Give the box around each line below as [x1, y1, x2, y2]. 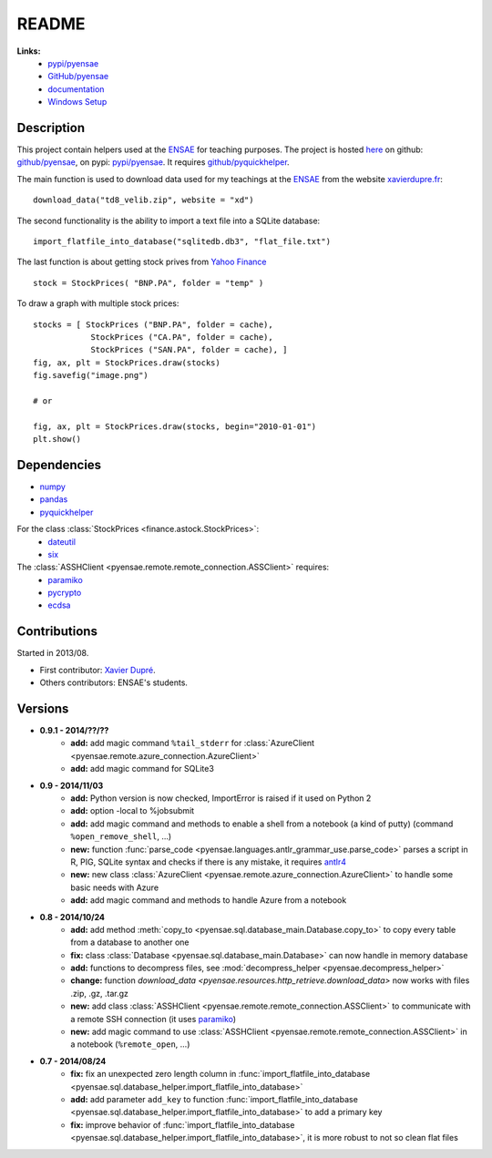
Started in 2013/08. [16, 648, 89, 659]
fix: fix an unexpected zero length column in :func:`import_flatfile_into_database [70, 1069, 371, 1080]
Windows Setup [47, 97, 108, 108]
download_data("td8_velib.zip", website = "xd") [33, 195, 254, 205]
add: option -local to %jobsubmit [70, 805, 195, 816]
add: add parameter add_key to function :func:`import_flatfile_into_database [70, 1094, 359, 1104]
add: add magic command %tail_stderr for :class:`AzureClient [70, 738, 314, 749]
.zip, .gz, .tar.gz [70, 988, 129, 999]
